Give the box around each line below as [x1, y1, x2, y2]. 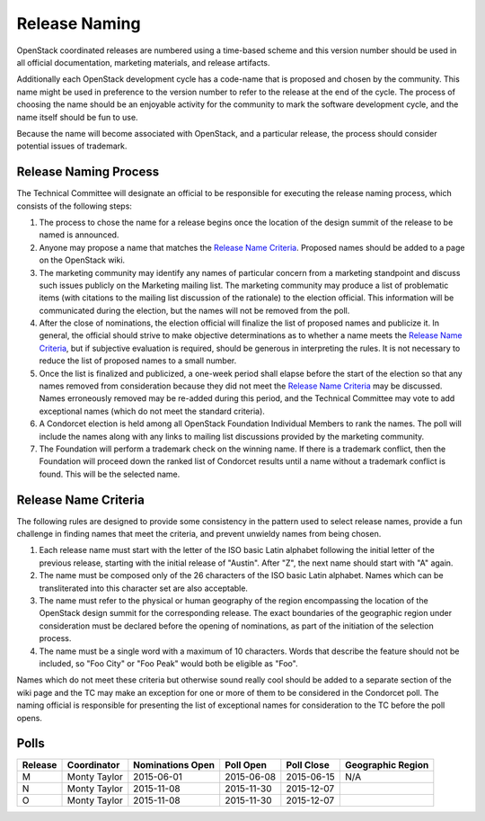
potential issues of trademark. [16, 140, 128, 152]
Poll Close [286, 759, 330, 772]
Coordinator [66, 759, 120, 772]
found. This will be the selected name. [39, 469, 181, 479]
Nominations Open [133, 759, 216, 772]
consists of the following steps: [16, 201, 132, 211]
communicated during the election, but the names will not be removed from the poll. [39, 305, 350, 316]
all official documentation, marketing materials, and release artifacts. [16, 57, 270, 67]
